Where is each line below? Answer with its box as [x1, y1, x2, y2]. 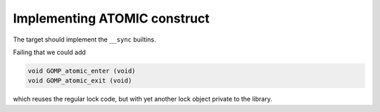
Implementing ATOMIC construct [13, 11, 210, 26]
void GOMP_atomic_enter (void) [27, 67, 137, 75]
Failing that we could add [13, 48, 86, 56]
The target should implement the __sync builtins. [13, 35, 156, 44]
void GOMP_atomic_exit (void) [27, 77, 132, 85]
